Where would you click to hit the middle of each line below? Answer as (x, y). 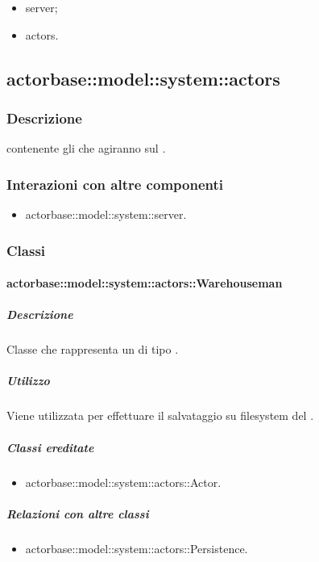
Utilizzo (28, 381)
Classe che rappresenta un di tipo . (93, 349)
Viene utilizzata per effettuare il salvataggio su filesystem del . (160, 415)
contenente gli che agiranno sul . (86, 148)
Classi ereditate (50, 447)
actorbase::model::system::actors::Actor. (123, 482)
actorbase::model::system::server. (106, 214)
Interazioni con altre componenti (115, 184)
